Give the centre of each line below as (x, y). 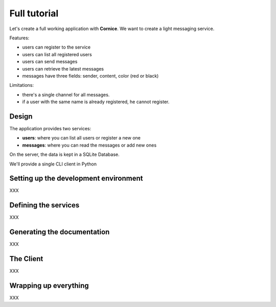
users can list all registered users (57, 54)
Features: (19, 38)
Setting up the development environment (76, 179)
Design (21, 116)
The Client (26, 259)
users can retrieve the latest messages (63, 68)
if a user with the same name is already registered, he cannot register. (96, 102)
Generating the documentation (60, 232)
